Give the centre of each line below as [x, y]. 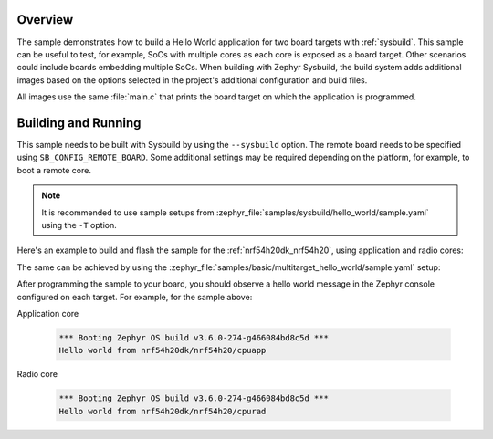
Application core [48, 313]
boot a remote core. [54, 170]
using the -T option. [79, 225]
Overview [45, 20]
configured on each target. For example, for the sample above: [135, 297]
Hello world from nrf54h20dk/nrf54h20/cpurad [163, 411]
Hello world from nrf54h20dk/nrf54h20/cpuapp [163, 350]
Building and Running [79, 123]
